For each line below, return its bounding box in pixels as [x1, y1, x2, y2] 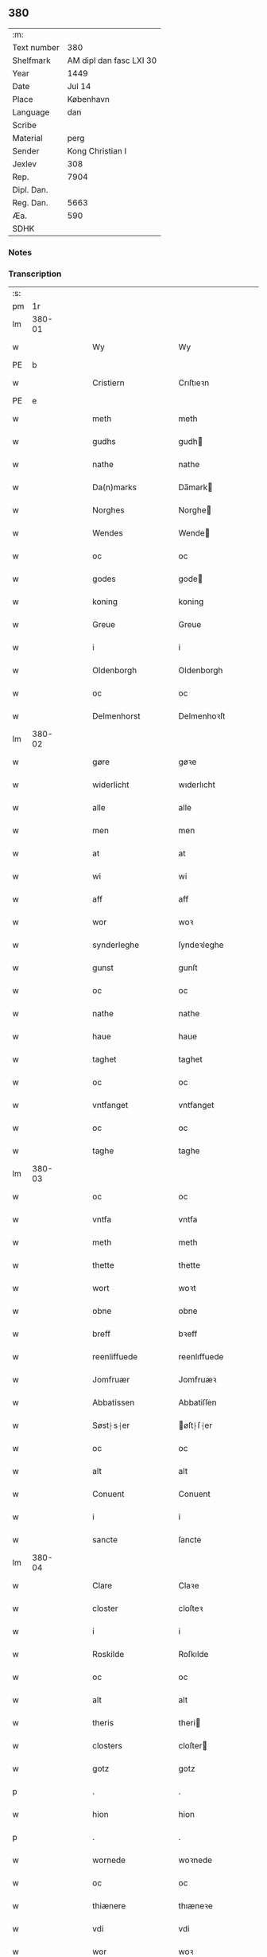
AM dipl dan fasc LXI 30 [67, 55, 157, 66]
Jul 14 [67, 80, 91, 92]
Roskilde [92, 1649, 125, 1660]
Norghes [92, 505, 125, 516]
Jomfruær [92, 1374, 130, 1386]
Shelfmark [12, 55, 51, 66]
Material [12, 132, 43, 143]
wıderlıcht [178, 779, 216, 790]
